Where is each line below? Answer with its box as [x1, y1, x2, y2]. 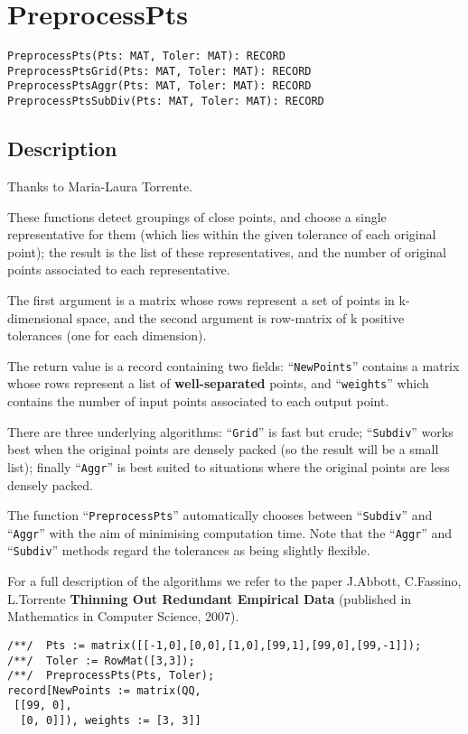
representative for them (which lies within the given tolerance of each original [7, 225, 436, 244]
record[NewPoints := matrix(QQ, [7, 683, 201, 697]
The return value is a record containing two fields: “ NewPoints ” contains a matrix [7, 356, 460, 375]
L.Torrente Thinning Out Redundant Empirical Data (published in [7, 589, 412, 608]
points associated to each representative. [7, 260, 230, 279]
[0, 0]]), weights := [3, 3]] [20, 714, 201, 728]
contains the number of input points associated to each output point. [7, 392, 389, 411]
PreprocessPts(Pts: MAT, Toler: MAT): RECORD [7, 50, 285, 63]
